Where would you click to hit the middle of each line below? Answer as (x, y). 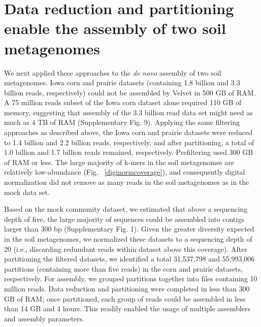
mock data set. (27, 192)
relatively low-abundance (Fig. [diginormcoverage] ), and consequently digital (125, 172)
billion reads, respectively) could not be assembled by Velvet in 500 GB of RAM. (130, 92)
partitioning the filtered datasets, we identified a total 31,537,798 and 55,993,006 (129, 259)
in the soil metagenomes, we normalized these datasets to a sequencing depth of (128, 239)
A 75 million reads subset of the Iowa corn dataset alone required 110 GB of (123, 102)
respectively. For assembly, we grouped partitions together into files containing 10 (131, 279)
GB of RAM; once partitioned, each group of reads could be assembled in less (125, 298)
